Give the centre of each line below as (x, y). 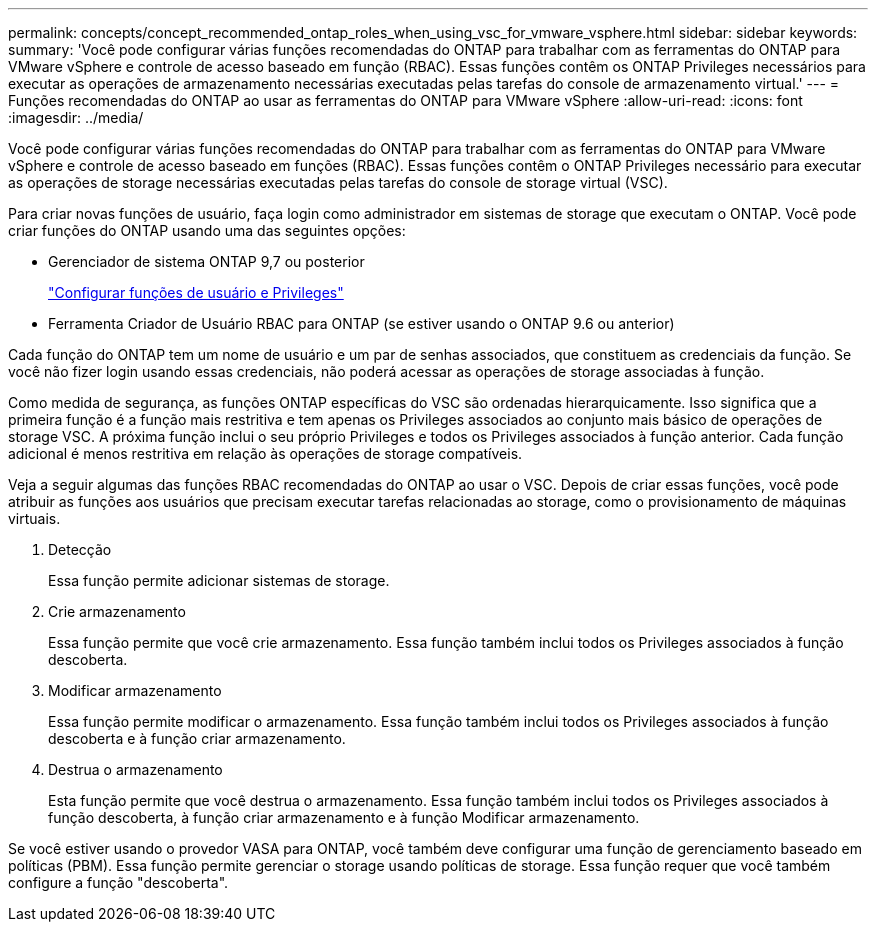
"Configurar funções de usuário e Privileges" (196, 292)
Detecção (80, 549)
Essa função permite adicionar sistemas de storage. (219, 580)
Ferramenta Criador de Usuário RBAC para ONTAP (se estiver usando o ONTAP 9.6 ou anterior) (361, 323)
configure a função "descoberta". (118, 882)
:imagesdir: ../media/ (76, 117)
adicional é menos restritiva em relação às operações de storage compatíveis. (265, 453)
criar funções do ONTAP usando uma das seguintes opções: (207, 230)
